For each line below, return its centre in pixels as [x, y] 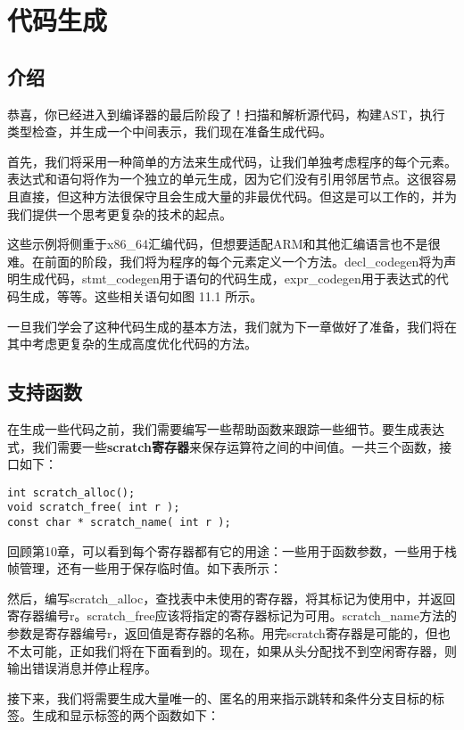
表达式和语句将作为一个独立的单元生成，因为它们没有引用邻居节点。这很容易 [232, 179]
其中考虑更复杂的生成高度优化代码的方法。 [132, 344]
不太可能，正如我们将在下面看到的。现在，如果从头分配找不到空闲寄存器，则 [232, 650]
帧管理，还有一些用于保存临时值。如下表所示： [145, 568]
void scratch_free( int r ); [94, 508]
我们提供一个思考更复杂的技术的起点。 [120, 213]
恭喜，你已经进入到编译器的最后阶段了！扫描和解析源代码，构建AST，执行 [226, 114]
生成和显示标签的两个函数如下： [125, 715]
